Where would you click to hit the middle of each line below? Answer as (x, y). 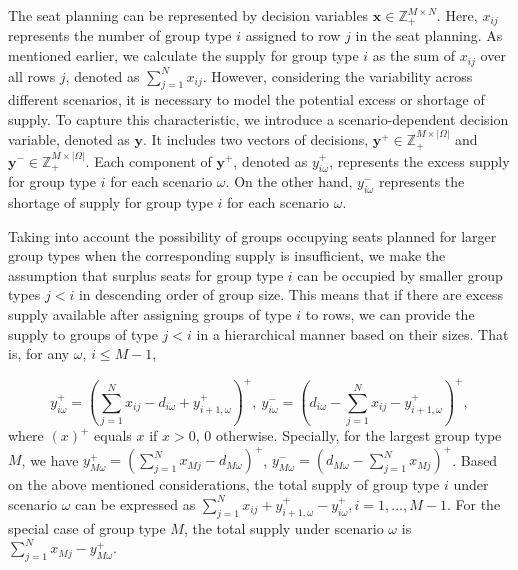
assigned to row (293, 35)
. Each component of (148, 160)
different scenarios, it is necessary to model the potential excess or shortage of (246, 99)
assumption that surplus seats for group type (146, 274)
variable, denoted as (69, 139)
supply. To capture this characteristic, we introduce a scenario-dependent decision (258, 118)
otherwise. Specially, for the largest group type (358, 435)
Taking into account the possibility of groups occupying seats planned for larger (252, 235)
